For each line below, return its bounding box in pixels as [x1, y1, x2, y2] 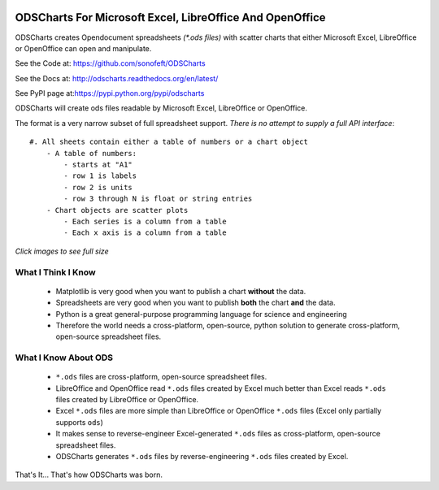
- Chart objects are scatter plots [46, 206, 189, 215]
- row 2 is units [63, 183, 133, 192]
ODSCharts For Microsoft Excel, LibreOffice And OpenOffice [15, 11, 326, 24]
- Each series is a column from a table [63, 216, 227, 226]
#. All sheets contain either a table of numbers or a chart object [29, 137, 308, 146]
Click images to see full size [15, 246, 109, 256]
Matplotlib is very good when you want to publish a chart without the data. [55, 286, 306, 296]
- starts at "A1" [63, 160, 133, 170]
